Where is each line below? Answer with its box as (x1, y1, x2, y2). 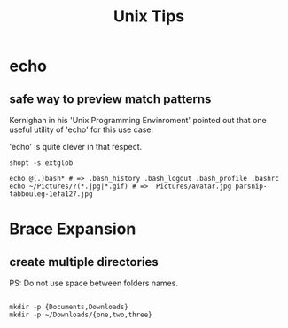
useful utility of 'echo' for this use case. (9, 124, 153, 135)
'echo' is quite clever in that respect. (9, 142, 143, 152)
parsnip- (235, 182, 268, 191)
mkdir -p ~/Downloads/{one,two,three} (9, 310, 152, 319)
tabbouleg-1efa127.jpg (9, 190, 93, 199)
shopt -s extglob (9, 159, 74, 168)
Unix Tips (113, 6, 184, 27)
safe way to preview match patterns (9, 91, 212, 106)
